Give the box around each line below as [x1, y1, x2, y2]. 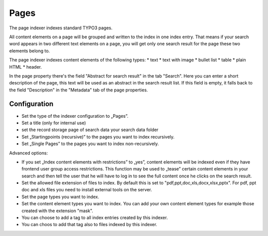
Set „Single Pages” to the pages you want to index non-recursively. [21, 141, 159, 147]
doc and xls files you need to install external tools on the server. [21, 187, 152, 193]
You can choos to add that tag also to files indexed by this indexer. [21, 222, 157, 228]
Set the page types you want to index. [21, 194, 99, 200]
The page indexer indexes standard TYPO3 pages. [9, 25, 113, 31]
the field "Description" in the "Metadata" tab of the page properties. [9, 87, 148, 93]
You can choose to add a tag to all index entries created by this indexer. [21, 215, 168, 221]
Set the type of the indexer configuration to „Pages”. [21, 113, 129, 119]
